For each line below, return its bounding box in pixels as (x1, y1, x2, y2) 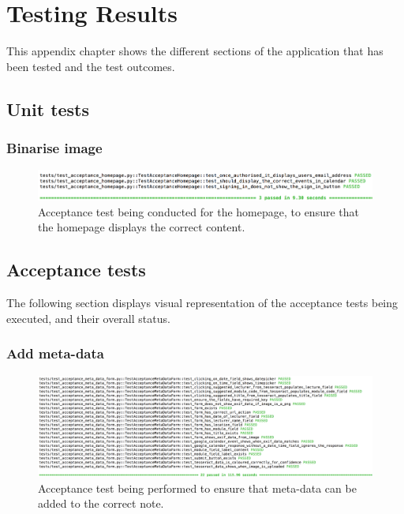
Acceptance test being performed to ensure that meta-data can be (38, 479, 357, 496)
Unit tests (6, 96, 90, 121)
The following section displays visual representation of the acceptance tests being (6, 295, 398, 311)
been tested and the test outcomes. (6, 58, 175, 74)
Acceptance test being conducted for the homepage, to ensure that (38, 203, 359, 219)
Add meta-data (6, 343, 104, 363)
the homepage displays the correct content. (38, 219, 245, 235)
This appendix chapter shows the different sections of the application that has (6, 43, 383, 59)
